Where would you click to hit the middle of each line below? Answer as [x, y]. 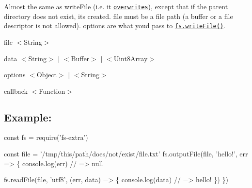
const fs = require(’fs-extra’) [46, 137]
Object [47, 75]
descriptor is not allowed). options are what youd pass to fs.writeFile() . [115, 26]
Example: [28, 117]
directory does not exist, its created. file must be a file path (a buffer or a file [118, 16]
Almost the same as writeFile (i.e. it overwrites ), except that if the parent [116, 6]
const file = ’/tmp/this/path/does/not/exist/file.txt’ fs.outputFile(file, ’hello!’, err [126, 154]
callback [16, 91]
